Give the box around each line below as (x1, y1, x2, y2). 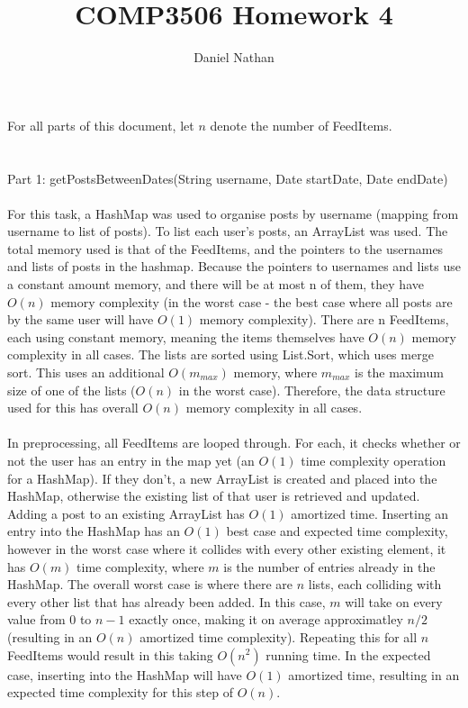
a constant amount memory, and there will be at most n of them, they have (7, 275, 424, 294)
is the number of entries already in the (223, 557, 436, 576)
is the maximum (354, 363, 444, 382)
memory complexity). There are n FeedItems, (199, 310, 449, 329)
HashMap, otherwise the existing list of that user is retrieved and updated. (7, 486, 420, 505)
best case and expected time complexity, (226, 522, 448, 540)
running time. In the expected (265, 645, 431, 664)
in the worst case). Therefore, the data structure (178, 380, 445, 399)
